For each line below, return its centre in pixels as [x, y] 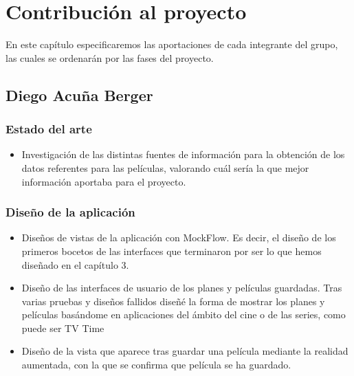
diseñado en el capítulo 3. [75, 264]
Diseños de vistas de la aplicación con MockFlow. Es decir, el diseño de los [179, 237]
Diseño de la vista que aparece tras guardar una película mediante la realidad [185, 351]
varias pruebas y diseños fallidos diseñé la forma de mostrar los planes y [173, 301]
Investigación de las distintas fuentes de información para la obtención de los [183, 154]
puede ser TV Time [63, 328]
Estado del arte [49, 129]
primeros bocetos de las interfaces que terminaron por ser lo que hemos [172, 251]
